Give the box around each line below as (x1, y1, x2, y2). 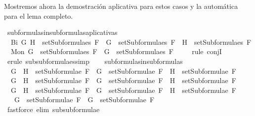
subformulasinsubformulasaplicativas (7, 27, 118, 37)
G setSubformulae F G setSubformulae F (14, 94, 155, 105)
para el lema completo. (4, 10, 73, 21)
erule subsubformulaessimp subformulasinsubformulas (7, 56, 183, 66)
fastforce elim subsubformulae (7, 104, 100, 114)
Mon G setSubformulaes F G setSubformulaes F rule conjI (10, 46, 222, 57)
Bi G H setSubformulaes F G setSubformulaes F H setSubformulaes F (10, 36, 252, 47)
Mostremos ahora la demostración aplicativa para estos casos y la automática (4, 1, 238, 11)
